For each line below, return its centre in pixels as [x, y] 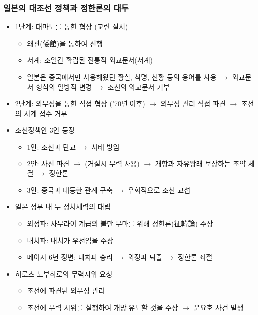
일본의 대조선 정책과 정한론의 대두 [66, 8]
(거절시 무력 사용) [112, 163]
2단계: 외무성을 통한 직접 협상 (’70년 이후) [80, 103]
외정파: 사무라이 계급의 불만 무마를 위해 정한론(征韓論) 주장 [120, 223]
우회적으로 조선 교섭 [159, 190]
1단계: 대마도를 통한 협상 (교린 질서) [71, 27]
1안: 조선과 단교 [52, 146]
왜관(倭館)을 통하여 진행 [65, 43]
